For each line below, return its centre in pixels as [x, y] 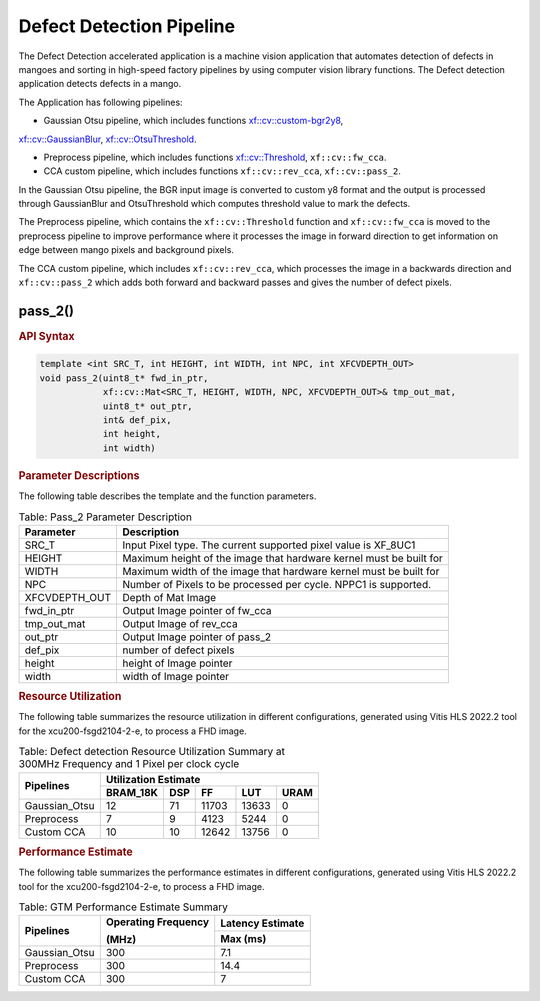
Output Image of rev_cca [180, 623]
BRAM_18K [132, 792]
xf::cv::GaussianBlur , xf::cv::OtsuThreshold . [107, 139]
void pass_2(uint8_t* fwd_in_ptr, [124, 378]
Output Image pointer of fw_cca [197, 610]
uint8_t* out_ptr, [148, 406]
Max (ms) [243, 938]
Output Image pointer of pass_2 [197, 637]
